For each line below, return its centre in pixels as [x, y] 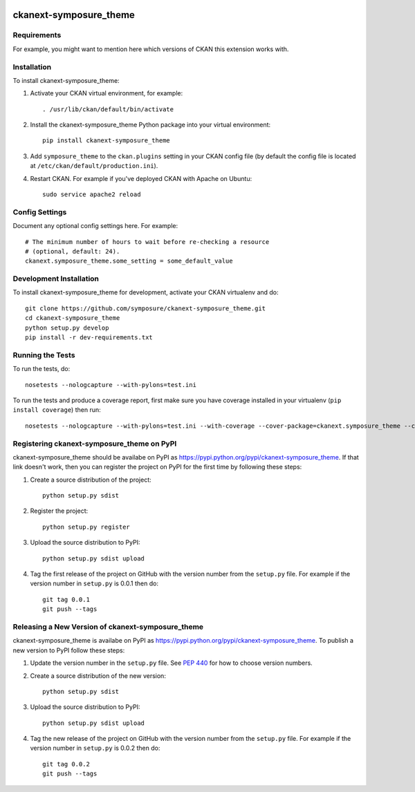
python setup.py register [86, 527]
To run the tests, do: [41, 369]
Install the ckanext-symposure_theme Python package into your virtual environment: [150, 125]
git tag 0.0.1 [66, 599]
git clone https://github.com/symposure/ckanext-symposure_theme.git [146, 308]
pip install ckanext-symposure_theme [107, 141]
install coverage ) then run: [57, 410]
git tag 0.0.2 [66, 764]
